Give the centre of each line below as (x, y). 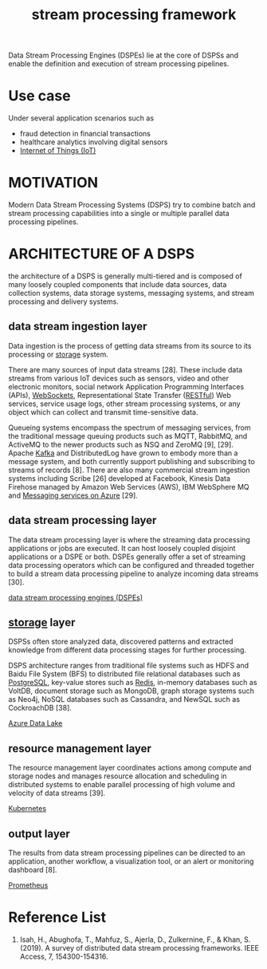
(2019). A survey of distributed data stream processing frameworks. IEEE (139, 948)
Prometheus (28, 885)
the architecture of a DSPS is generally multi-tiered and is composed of (126, 276)
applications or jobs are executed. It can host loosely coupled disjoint (122, 548)
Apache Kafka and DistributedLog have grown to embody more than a (123, 453)
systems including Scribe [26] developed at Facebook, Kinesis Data (120, 478)
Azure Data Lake (35, 723)
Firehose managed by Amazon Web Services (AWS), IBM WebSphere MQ (129, 486)
